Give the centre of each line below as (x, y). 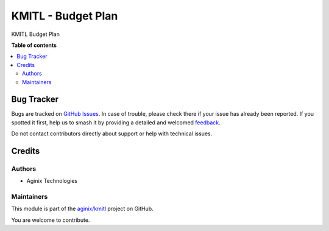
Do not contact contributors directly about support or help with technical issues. (112, 133)
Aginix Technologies (52, 181)
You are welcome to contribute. (51, 220)
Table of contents (34, 45)
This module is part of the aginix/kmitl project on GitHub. (82, 209)
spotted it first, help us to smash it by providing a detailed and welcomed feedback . (116, 123)
